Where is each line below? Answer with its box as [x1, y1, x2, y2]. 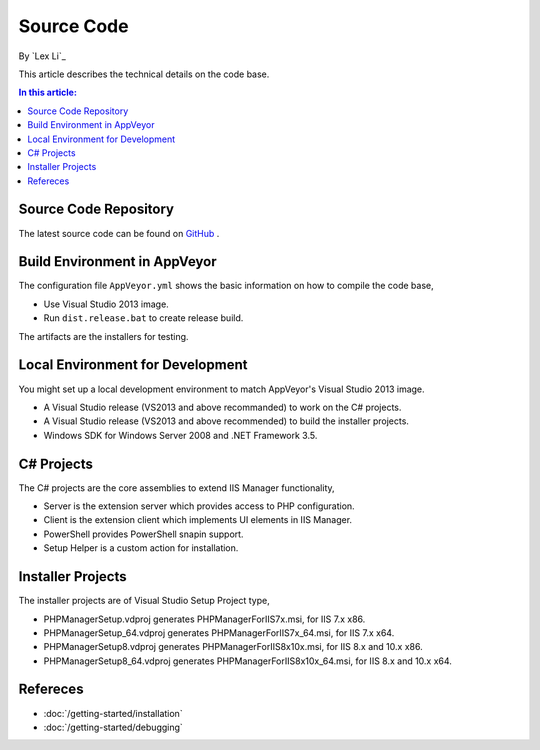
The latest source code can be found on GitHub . [18, 227, 220, 239]
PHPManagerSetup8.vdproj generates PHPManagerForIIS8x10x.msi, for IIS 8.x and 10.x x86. [43, 641, 424, 653]
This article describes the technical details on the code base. [18, 68, 270, 80]
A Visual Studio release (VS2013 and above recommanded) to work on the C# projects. [43, 401, 402, 413]
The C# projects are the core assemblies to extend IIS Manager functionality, [18, 481, 335, 494]
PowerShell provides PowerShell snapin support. [43, 528, 244, 540]
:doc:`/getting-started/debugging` [43, 721, 184, 733]
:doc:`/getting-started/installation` [43, 707, 184, 719]
